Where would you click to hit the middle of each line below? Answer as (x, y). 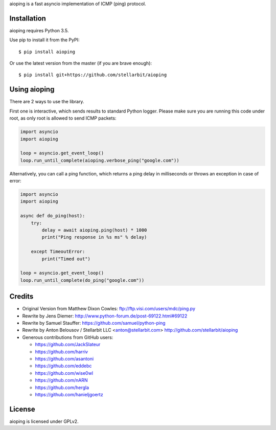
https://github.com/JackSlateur (68, 345)
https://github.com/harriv (62, 352)
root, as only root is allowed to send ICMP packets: (63, 118)
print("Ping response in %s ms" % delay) (94, 237)
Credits (21, 297)
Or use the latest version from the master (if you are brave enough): (81, 63)
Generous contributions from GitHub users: (68, 337)
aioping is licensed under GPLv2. (44, 421)
